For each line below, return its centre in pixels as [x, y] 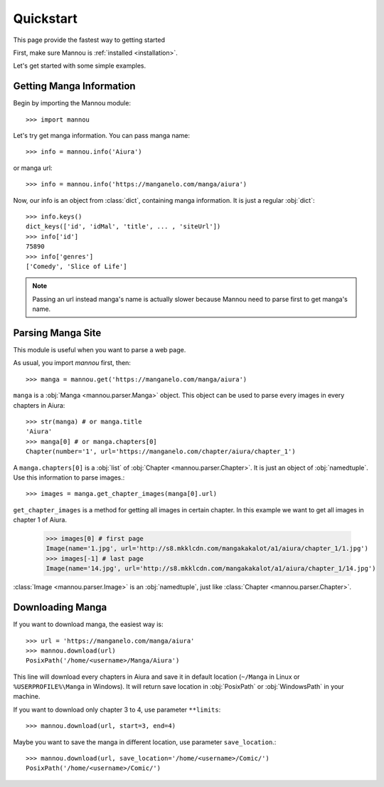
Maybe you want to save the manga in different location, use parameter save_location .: [145, 742]
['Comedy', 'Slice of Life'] [76, 266]
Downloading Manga [60, 607]
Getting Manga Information [74, 86]
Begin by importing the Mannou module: [72, 103]
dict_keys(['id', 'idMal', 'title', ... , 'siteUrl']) [123, 227]
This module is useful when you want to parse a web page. [100, 350]
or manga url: [33, 168]
